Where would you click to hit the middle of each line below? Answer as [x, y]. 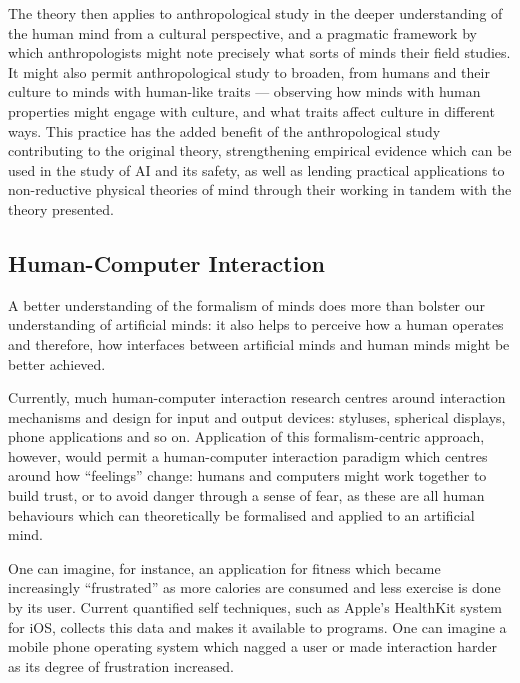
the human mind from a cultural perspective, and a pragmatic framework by [242, 32]
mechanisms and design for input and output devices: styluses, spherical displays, [257, 416]
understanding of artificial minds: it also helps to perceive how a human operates [256, 324]
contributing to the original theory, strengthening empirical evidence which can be [260, 150]
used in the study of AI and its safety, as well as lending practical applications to [256, 169]
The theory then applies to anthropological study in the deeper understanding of [255, 13]
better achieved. [57, 363]
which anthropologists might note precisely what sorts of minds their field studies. [259, 52]
